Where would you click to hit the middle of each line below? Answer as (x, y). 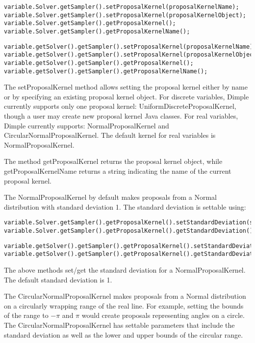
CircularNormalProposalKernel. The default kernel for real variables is (110, 135)
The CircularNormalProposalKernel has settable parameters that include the (119, 325)
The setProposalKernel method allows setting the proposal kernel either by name (126, 87)
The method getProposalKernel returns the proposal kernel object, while (113, 161)
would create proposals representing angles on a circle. (163, 315)
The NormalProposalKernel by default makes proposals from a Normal (110, 197)
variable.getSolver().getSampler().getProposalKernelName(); (106, 71)
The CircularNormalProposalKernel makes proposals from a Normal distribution (125, 296)
